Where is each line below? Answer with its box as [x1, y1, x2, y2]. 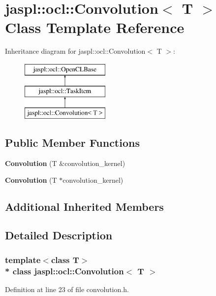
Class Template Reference [5, 17, 185, 37]
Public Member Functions [5, 135, 140, 150]
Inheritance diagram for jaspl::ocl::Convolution [5, 46, 146, 56]
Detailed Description [5, 228, 113, 243]
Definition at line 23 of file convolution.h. [5, 284, 129, 294]
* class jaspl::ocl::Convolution [5, 264, 124, 277]
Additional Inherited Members [5, 198, 164, 214]
